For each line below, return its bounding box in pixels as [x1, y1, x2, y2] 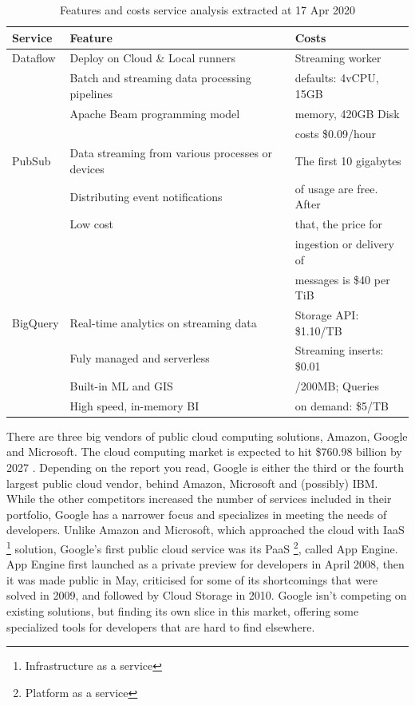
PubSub [12, 152, 51, 169]
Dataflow [12, 50, 56, 66]
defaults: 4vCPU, [294, 69, 379, 86]
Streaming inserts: [294, 342, 384, 358]
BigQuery [12, 314, 59, 331]
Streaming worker [294, 50, 381, 66]
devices [69, 160, 105, 176]
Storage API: [294, 307, 359, 323]
